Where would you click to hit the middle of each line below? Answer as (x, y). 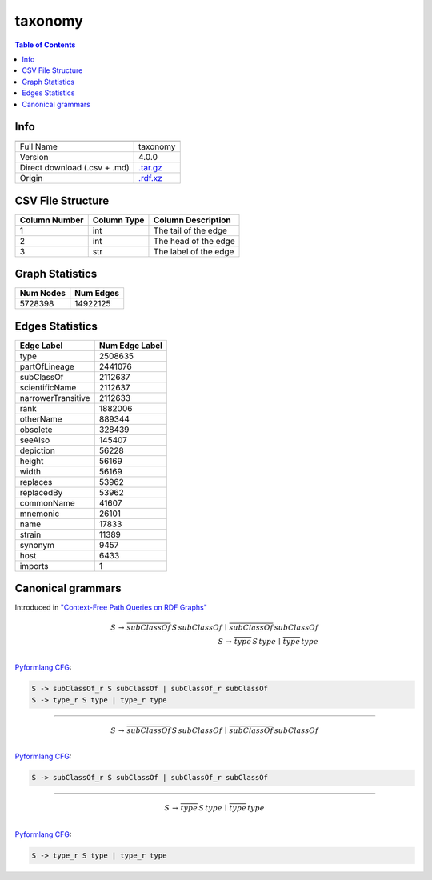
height (32, 461)
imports (34, 566)
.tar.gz (151, 168)
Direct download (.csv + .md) (74, 168)
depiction (37, 450)
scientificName (48, 387)
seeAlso (35, 440)
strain (30, 534)
